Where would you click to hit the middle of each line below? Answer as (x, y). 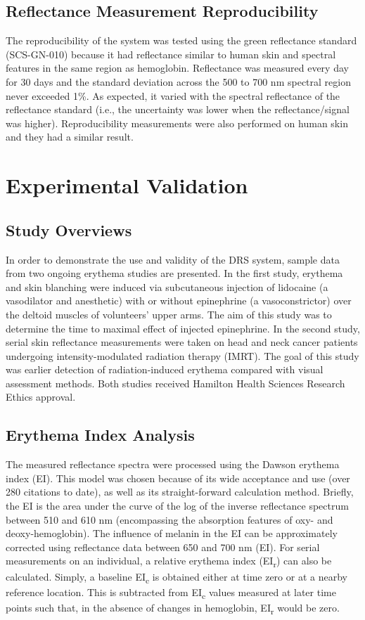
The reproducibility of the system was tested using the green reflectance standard (181, 40)
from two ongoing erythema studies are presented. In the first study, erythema (174, 273)
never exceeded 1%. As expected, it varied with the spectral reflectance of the (173, 95)
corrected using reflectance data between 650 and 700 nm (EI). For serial (163, 547)
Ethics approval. (41, 397)
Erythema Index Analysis (100, 435)
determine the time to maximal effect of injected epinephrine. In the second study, (183, 328)
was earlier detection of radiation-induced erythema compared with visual (165, 369)
